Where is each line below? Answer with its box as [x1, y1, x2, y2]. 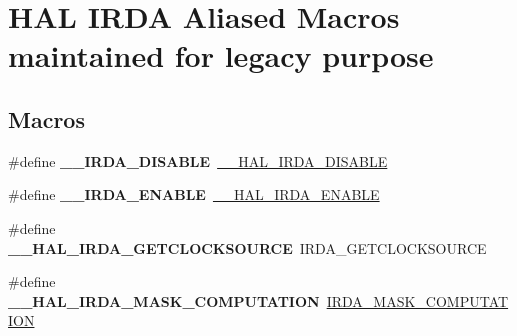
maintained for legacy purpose [8, 35, 434, 76]
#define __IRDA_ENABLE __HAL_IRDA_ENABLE [8, 184, 380, 205]
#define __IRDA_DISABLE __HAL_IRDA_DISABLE [8, 150, 388, 171]
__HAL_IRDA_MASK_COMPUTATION [8, 290, 320, 311]
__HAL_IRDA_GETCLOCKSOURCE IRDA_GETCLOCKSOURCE [8, 237, 487, 258]
